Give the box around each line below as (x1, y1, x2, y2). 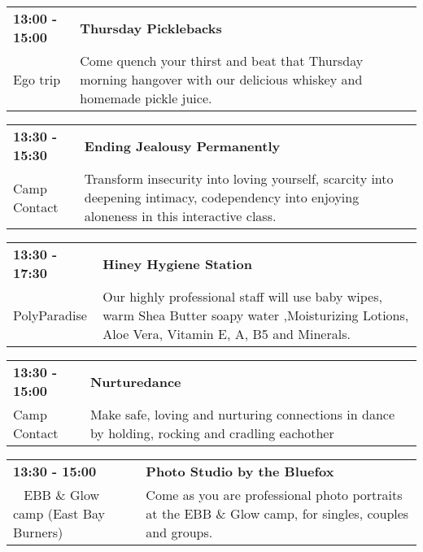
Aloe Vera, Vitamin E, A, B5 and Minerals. (102, 324, 351, 343)
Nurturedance (89, 372, 181, 391)
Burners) (13, 523, 63, 541)
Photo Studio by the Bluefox (146, 462, 334, 480)
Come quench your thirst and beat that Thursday (80, 51, 364, 70)
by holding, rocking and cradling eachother (89, 424, 334, 442)
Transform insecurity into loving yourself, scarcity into (84, 169, 394, 188)
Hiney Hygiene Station (102, 254, 252, 273)
